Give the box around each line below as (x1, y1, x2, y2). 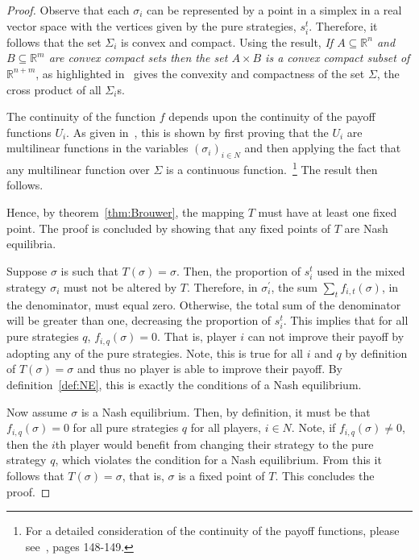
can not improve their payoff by (247, 328, 404, 345)
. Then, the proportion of (176, 262, 301, 279)
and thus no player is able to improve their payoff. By (77, 360, 342, 377)
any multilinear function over (6, 160, 150, 177)
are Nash (344, 219, 388, 236)
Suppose (6, 262, 48, 279)
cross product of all (6, 81, 102, 97)
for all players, (190, 419, 262, 436)
